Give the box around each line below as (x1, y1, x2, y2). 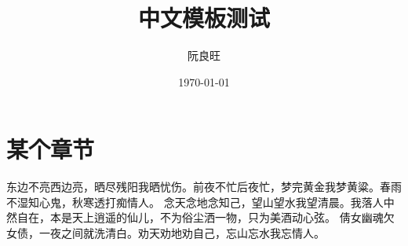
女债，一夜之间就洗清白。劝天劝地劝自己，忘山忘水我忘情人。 (6, 225, 325, 241)
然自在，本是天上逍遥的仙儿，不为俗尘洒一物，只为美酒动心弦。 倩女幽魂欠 (6, 209, 395, 226)
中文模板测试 (137, 2, 270, 34)
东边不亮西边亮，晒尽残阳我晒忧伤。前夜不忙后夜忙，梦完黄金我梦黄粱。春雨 (6, 178, 402, 195)
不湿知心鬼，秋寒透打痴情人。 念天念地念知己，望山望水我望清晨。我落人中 (6, 193, 395, 210)
